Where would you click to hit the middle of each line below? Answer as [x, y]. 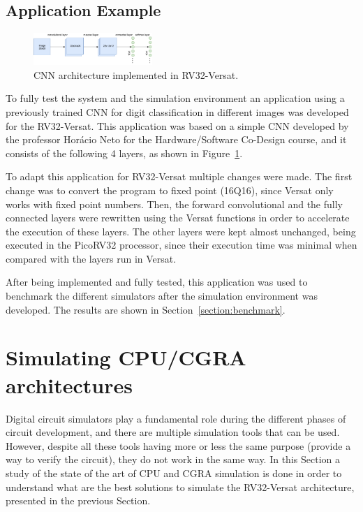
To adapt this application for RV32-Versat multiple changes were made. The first [179, 176]
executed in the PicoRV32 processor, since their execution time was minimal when [181, 245]
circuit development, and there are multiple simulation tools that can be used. [173, 432]
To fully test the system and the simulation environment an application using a [175, 98]
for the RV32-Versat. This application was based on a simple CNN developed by [177, 125]
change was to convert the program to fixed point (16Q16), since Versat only [170, 190]
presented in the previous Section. [78, 500]
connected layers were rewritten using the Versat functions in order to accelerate [178, 218]
